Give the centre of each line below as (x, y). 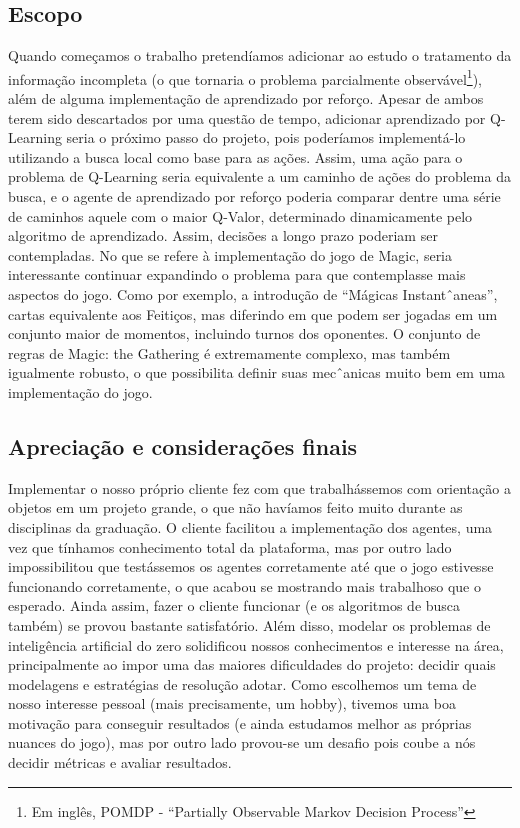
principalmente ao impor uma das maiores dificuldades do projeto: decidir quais (252, 664)
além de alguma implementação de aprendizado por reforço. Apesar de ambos (246, 98)
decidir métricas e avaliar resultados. (120, 762)
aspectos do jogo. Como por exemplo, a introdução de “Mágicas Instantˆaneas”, (253, 293)
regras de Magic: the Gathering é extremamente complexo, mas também (229, 352)
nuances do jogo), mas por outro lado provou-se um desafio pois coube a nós (242, 742)
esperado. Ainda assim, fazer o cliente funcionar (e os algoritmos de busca (234, 605)
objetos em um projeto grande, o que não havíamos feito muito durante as (235, 507)
